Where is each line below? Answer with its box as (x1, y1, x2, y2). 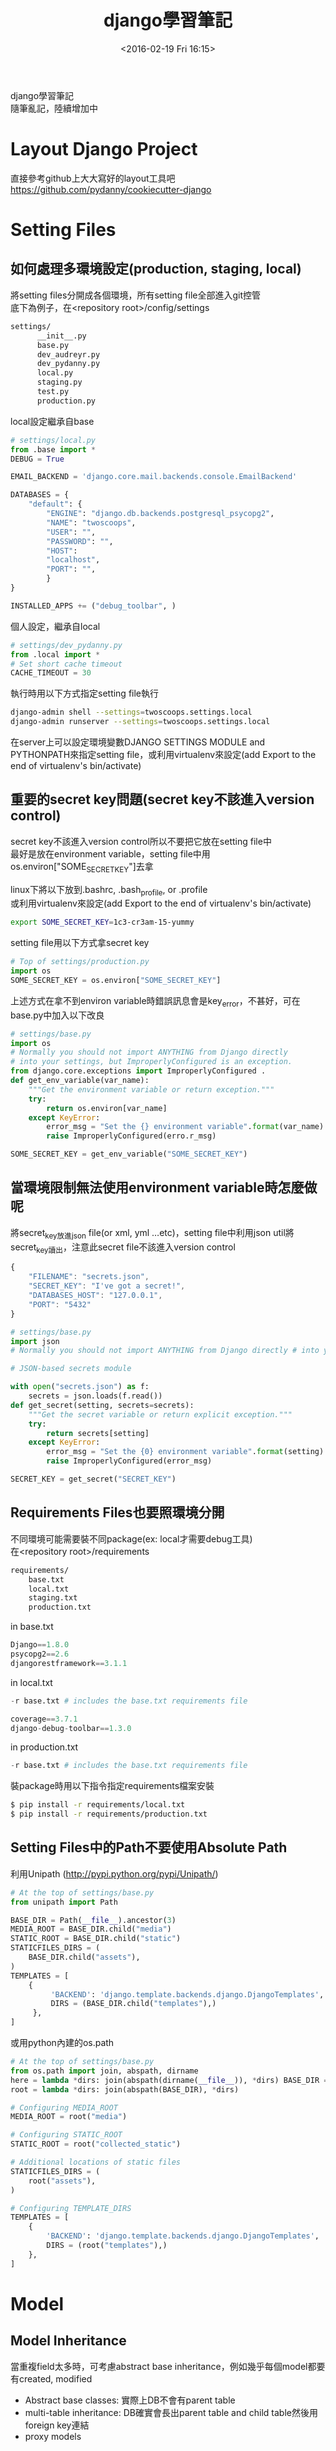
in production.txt (10, 1741, 79, 1753)
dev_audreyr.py (36, 349, 101, 360)
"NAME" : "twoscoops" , (46, 517, 137, 528)
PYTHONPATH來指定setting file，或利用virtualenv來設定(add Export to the (10, 749, 317, 760)
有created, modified (10, 2372, 93, 2385)
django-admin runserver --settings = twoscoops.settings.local (10, 717, 271, 727)
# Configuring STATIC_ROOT (10, 2130, 123, 2140)
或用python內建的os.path (10, 2037, 115, 2049)
